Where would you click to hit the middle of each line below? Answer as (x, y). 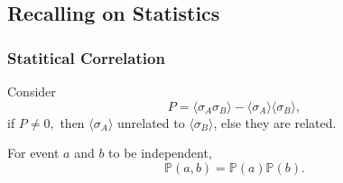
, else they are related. (275, 122)
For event (33, 153)
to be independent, (160, 153)
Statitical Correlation (86, 57)
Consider (32, 91)
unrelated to (151, 122)
